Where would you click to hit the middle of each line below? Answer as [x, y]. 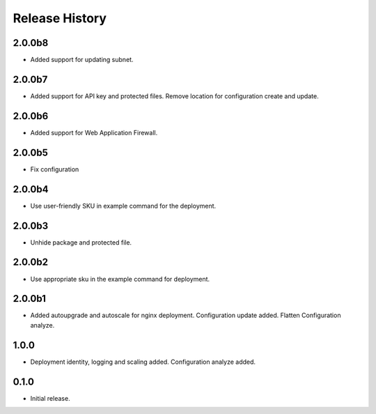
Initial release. [50, 398]
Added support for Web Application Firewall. [94, 132]
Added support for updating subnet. [82, 60]
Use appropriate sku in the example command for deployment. [120, 279]
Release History [60, 18]
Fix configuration [55, 169]
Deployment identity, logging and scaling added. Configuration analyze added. [143, 362]
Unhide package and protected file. [81, 242]
